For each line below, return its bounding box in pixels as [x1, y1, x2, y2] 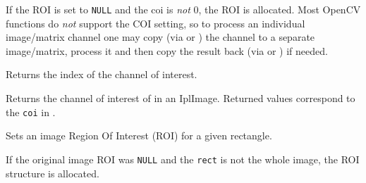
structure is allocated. [6, 165, 99, 180]
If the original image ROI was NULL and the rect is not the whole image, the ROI [6, 151, 360, 166]
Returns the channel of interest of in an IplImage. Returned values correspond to [6, 91, 355, 106]
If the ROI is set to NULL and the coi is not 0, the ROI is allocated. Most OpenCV [6, 2, 361, 16]
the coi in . [6, 104, 56, 119]
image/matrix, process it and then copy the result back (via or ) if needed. [6, 43, 328, 58]
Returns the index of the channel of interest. [6, 67, 197, 82]
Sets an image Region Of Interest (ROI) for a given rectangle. [6, 128, 272, 143]
